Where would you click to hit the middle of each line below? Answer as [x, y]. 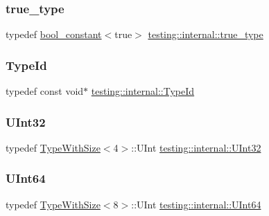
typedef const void [45, 91]
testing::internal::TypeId [143, 91]
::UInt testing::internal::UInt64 [196, 204]
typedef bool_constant [54, 34]
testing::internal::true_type [206, 34]
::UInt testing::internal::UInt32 [196, 147]
